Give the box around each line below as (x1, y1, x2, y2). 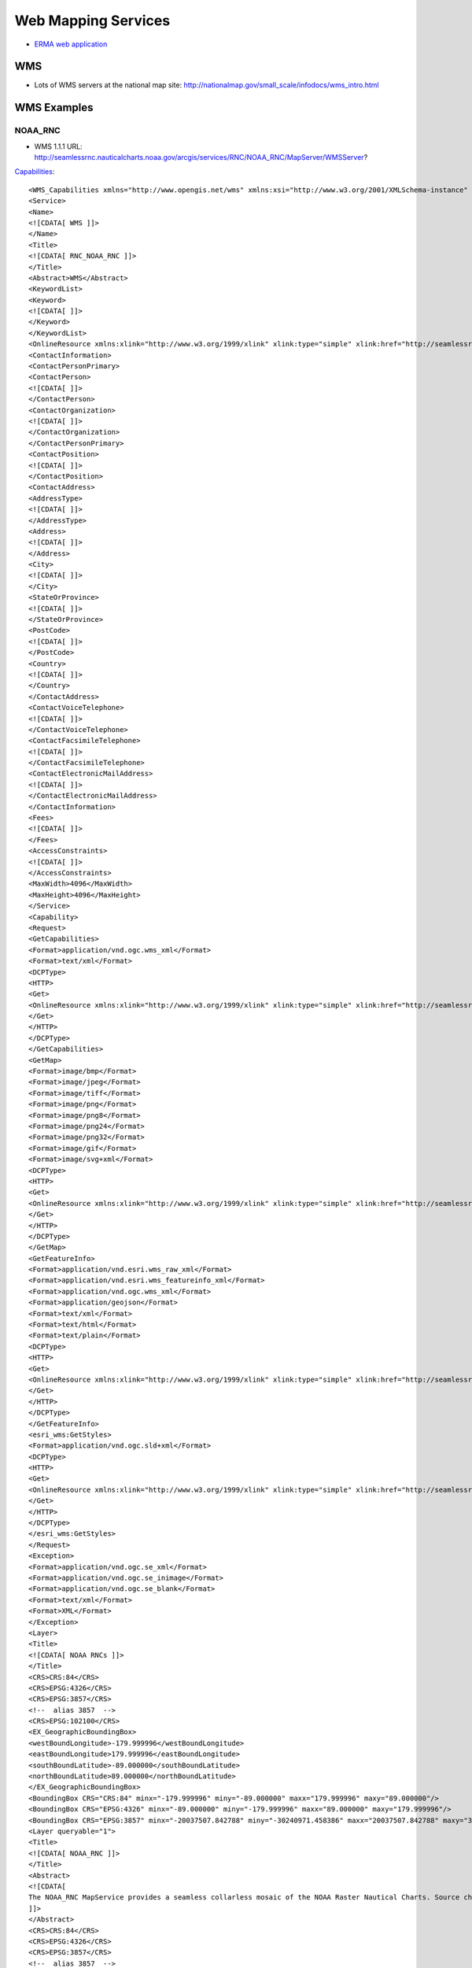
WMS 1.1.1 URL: (34, 142, 83, 151)
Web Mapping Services (14, 12, 171, 29)
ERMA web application (34, 39, 108, 49)
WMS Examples (14, 101, 94, 114)
